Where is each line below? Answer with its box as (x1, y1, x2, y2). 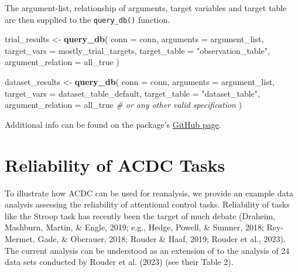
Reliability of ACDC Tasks (5, 152, 225, 176)
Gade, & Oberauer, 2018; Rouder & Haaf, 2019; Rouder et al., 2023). (37, 232, 286, 244)
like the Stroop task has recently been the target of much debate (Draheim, (5, 209, 276, 222)
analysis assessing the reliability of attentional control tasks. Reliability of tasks (5, 198, 290, 210)
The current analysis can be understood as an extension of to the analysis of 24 (5, 244, 290, 256)
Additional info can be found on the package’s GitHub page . (5, 118, 221, 130)
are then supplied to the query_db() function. (5, 13, 170, 25)
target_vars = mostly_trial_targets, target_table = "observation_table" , (5, 44, 270, 56)
